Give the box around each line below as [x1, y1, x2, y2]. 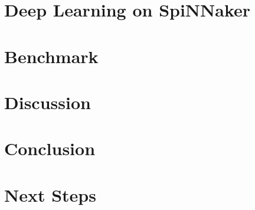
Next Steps [4, 182, 96, 206]
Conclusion [4, 136, 96, 160]
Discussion [4, 90, 91, 114]
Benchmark [4, 44, 99, 68]
